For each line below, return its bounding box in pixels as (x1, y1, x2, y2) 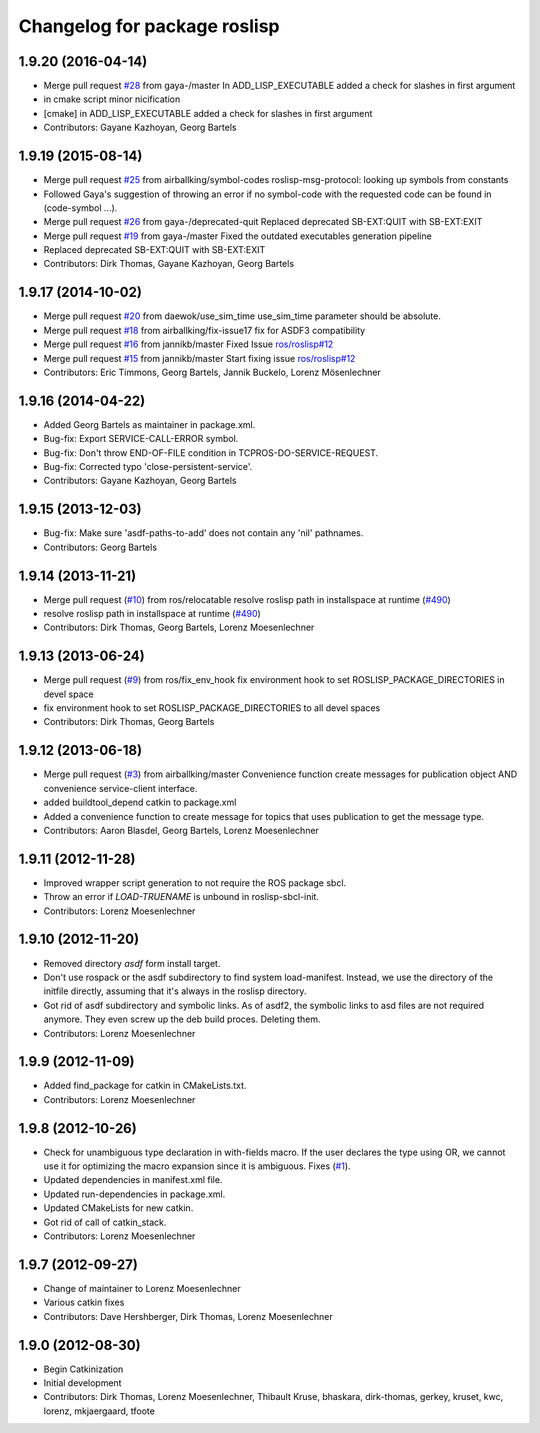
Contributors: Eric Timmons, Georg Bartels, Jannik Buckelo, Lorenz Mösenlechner (43, 366, 382, 378)
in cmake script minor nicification (43, 93, 181, 105)
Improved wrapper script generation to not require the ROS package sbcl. (43, 876, 347, 889)
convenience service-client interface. (43, 782, 198, 794)
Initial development (43, 1377, 122, 1389)
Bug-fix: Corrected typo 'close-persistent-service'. (43, 461, 253, 473)
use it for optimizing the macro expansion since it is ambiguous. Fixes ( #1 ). (43, 1160, 351, 1172)
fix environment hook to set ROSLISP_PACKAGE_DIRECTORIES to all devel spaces (43, 702, 381, 714)
